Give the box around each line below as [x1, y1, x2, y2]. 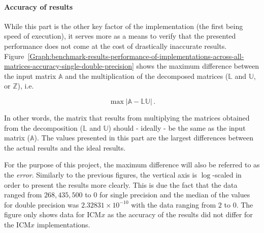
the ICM [4, 219, 31, 229]
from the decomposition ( [4, 122, 83, 133]
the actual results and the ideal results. [4, 142, 126, 153]
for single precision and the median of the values [99, 189, 250, 200]
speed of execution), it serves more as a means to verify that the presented [4, 31, 236, 41]
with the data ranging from [131, 199, 216, 210]
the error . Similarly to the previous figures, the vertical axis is [4, 169, 197, 180]
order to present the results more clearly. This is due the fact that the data [4, 179, 238, 190]
